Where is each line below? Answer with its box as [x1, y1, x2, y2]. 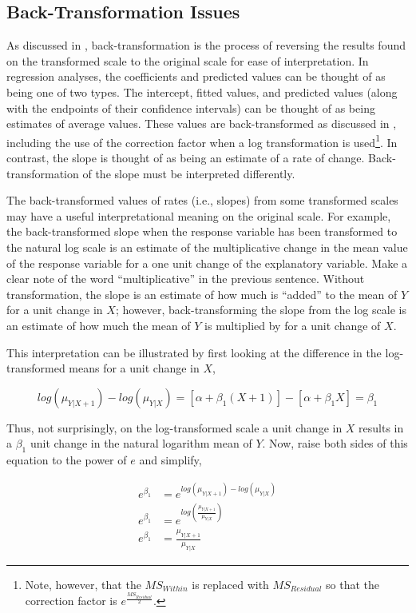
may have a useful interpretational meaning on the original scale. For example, [6, 207, 391, 224]
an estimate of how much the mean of [6, 316, 191, 333]
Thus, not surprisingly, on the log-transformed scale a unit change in [6, 419, 343, 436]
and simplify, [139, 452, 202, 468]
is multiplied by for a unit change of [204, 316, 381, 333]
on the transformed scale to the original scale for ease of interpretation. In [6, 52, 369, 69]
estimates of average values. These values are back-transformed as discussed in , [6, 115, 397, 132]
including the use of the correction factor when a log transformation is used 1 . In [6, 131, 398, 150]
